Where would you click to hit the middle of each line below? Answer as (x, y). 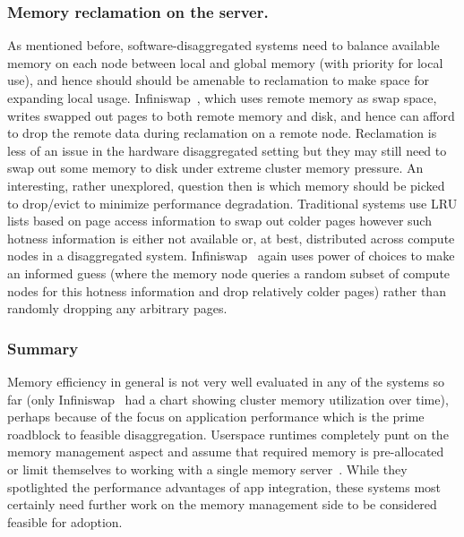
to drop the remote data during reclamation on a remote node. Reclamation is (222, 133)
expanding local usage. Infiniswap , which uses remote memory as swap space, (222, 98)
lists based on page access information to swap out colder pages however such (219, 221)
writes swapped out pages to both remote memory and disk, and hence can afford (231, 115)
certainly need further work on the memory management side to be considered (222, 504)
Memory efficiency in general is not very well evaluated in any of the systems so (226, 381)
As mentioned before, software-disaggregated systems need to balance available (223, 45)
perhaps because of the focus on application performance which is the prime (216, 417)
